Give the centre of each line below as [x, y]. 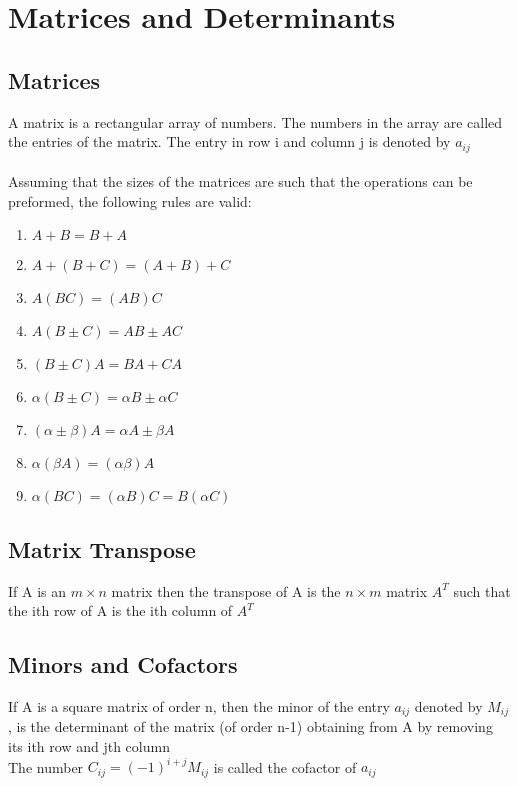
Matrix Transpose [102, 548]
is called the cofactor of [285, 766]
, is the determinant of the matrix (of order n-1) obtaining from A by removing [250, 726]
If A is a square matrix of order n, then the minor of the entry [199, 706]
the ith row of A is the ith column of [120, 610]
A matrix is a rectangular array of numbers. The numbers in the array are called [255, 121]
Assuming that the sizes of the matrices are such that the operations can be [240, 181]
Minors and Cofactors [123, 664]
